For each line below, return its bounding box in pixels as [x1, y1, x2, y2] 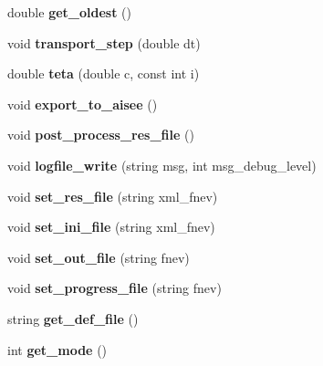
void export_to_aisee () [7, 94, 158, 113]
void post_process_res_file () [7, 125, 194, 144]
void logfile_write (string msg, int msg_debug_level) [7, 155, 317, 174]
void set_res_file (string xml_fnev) [7, 186, 218, 205]
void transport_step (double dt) [7, 33, 201, 52]
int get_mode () [7, 340, 108, 359]
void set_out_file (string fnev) [7, 247, 190, 267]
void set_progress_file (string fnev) [7, 278, 222, 298]
